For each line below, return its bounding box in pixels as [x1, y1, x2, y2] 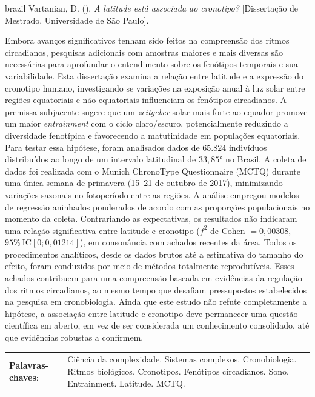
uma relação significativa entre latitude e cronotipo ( [5, 224, 200, 236]
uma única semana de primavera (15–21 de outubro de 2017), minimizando [5, 176, 283, 189]
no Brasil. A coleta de [225, 153, 307, 165]
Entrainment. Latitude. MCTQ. [67, 376, 185, 389]
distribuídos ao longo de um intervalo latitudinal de [5, 153, 196, 165]
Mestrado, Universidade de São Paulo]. [5, 13, 149, 26]
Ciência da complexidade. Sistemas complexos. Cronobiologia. [67, 353, 297, 365]
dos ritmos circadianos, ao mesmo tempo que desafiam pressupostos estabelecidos [5, 283, 307, 296]
